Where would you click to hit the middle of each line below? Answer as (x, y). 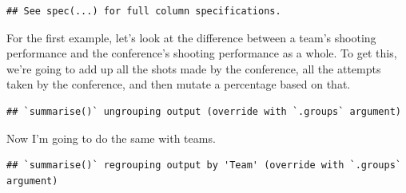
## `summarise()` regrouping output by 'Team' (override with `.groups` (204, 165)
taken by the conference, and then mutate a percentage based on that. (179, 84)
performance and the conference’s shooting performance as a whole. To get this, (202, 53)
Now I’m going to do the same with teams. (111, 138)
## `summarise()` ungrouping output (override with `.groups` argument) (204, 111)
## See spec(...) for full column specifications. (144, 11)
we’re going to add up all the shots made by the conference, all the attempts (194, 68)
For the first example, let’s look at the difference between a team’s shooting (191, 37)
